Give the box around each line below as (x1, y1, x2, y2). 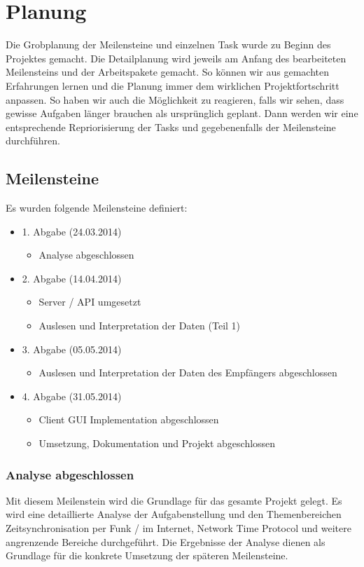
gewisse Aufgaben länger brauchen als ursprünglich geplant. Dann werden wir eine (6, 106, 358, 121)
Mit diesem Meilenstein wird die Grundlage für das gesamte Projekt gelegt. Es (6, 493, 342, 507)
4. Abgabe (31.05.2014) (22, 388, 122, 403)
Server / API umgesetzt (38, 294, 141, 309)
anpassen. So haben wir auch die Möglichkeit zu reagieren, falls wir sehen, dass (6, 92, 344, 107)
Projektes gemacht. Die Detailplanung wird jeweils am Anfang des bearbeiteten (6, 50, 346, 65)
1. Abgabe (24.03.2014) (22, 224, 122, 238)
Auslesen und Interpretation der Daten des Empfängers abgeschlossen (38, 365, 337, 380)
